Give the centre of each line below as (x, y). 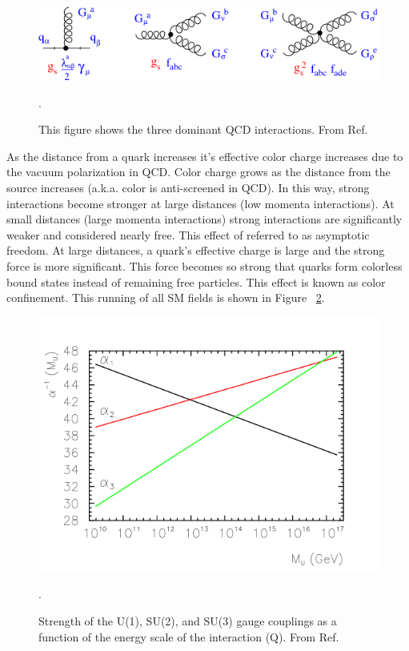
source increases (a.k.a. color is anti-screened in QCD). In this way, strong (188, 188)
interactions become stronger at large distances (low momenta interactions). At (200, 203)
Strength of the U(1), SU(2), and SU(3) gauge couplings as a (188, 620)
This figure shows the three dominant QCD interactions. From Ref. (203, 129)
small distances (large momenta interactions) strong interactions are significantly (204, 219)
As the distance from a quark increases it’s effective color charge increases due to (205, 156)
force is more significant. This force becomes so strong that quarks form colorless (204, 266)
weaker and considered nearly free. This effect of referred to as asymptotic (188, 234)
